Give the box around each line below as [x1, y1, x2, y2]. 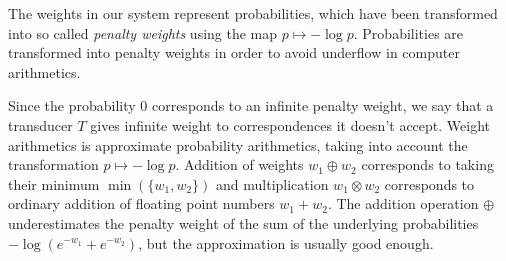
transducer [8, 114, 73, 135]
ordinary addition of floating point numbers [8, 193, 275, 214]
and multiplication [216, 173, 329, 194]
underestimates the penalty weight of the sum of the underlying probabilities [8, 212, 479, 233]
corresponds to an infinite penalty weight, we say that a [151, 95, 494, 116]
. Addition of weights [175, 154, 304, 175]
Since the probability [8, 95, 136, 116]
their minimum [8, 173, 100, 194]
